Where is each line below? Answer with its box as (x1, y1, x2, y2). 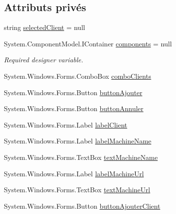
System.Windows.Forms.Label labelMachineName (4, 136, 152, 146)
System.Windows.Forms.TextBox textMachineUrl (4, 185, 150, 195)
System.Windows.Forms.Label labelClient (4, 119, 128, 129)
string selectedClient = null (4, 22, 85, 32)
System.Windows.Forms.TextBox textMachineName (4, 152, 158, 162)
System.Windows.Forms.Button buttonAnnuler (4, 103, 144, 114)
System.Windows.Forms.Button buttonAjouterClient (4, 200, 160, 211)
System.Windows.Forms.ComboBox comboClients (4, 71, 151, 81)
